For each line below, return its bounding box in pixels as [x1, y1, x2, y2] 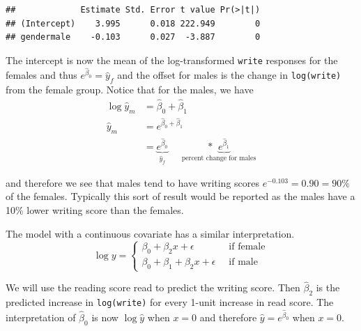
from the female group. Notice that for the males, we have [6, 82, 254, 97]
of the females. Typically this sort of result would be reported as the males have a [6, 189, 355, 203]
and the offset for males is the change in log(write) [117, 68, 341, 82]
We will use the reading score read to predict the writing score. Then [6, 280, 300, 295]
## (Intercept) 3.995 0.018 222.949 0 [6, 18, 261, 29]
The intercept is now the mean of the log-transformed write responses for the [6, 52, 338, 67]
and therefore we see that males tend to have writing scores [6, 175, 260, 190]
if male [229, 257, 258, 268]
